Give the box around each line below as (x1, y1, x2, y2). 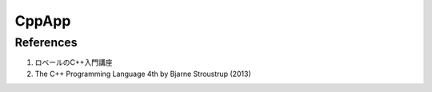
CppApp (14, 12, 71, 30)
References (14, 35, 78, 50)
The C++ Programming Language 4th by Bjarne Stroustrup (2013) (34, 69, 251, 78)
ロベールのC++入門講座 (34, 58, 113, 67)
